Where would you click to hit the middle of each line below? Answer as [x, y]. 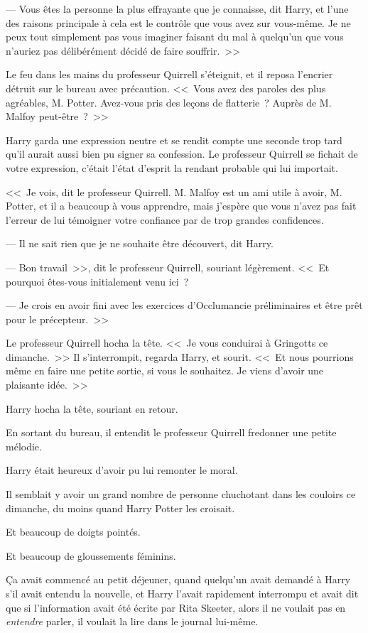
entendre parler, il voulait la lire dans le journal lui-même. [132, 621]
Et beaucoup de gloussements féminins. [91, 555]
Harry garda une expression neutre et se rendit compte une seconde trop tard [174, 140]
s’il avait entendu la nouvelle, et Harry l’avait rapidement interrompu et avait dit [182, 593]
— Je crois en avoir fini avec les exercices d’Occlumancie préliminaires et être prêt [184, 305]
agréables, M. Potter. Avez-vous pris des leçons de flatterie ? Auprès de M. [169, 102]
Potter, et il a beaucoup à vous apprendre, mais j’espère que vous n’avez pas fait [181, 206]
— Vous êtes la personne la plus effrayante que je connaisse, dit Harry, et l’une [177, 9]
